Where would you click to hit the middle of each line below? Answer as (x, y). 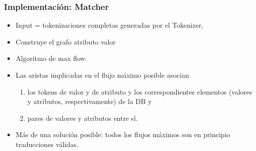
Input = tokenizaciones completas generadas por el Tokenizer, (109, 25)
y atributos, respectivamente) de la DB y (90, 101)
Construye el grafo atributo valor (66, 41)
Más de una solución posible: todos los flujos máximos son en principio (123, 134)
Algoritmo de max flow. (51, 58)
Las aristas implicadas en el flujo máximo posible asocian (102, 75)
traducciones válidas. (47, 144)
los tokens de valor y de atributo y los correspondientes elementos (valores (140, 91)
